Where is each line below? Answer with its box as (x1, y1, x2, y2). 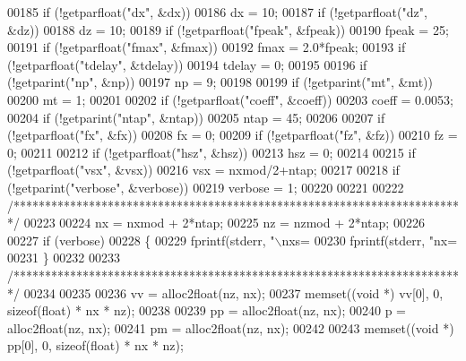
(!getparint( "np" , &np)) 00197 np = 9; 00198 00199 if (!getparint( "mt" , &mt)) (7, 73, 433, 91)
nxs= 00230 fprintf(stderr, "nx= (281, 230, 458, 249)
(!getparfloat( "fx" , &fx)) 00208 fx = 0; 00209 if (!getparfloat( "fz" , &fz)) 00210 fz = (7, 125, 458, 144)
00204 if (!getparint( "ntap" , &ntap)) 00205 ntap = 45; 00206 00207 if (7, 107, 385, 126)
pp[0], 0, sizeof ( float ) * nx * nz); (7, 336, 184, 355)
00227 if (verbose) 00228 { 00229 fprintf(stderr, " (7, 230, 275, 249)
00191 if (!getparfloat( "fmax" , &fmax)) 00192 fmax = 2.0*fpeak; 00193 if (7, 38, 406, 56)
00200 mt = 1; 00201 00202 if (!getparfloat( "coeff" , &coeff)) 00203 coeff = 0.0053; (7, 90, 453, 108)
